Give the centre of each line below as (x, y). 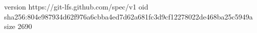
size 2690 (18, 26)
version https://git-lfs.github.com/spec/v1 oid (76, 6)
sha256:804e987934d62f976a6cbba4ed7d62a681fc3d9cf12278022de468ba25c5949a (128, 16)
